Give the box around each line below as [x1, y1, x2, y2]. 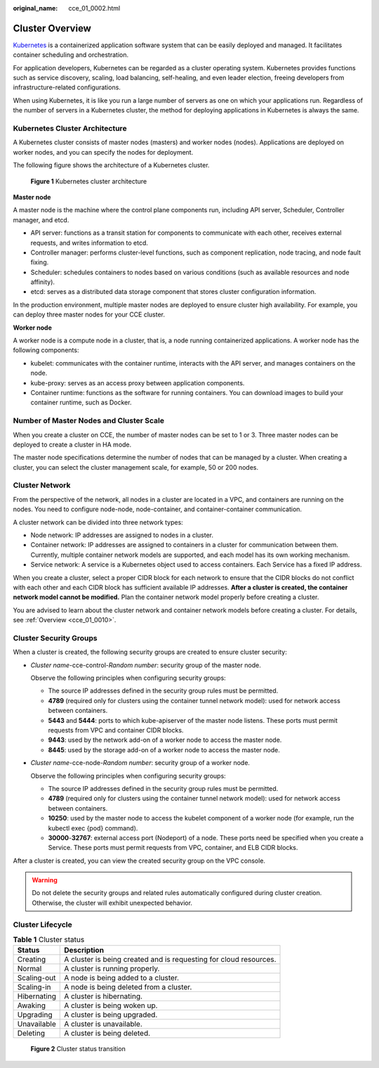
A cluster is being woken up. [64, 1001, 158, 1010]
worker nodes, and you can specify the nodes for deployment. [13, 148, 194, 156]
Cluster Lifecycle [13, 920, 73, 929]
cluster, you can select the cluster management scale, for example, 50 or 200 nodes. [13, 463, 259, 471]
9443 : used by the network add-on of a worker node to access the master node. [48, 735, 282, 745]
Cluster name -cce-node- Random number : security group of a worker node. [30, 759, 251, 767]
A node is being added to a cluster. [64, 973, 179, 983]
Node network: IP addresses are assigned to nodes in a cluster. [30, 531, 214, 539]
